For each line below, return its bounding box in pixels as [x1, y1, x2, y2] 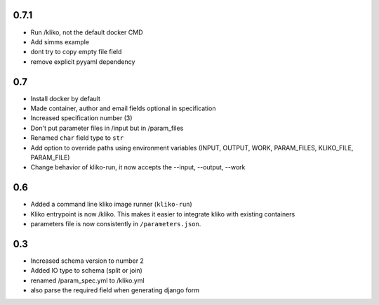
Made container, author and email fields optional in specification [30, 104, 216, 112]
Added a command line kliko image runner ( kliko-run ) [30, 200, 192, 209]
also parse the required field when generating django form [30, 286, 200, 294]
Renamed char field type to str [30, 134, 124, 142]
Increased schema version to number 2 [30, 257, 144, 265]
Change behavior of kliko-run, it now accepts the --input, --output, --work [30, 163, 246, 171]
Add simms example [30, 37, 90, 46]
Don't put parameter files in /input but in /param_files [30, 124, 184, 132]
